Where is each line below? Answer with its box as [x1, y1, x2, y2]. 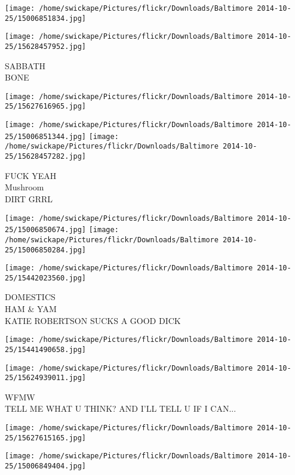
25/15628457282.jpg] [5, 152, 87, 161]
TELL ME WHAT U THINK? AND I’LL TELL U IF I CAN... [5, 402, 236, 415]
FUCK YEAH [5, 169, 57, 181]
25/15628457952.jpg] [5, 42, 87, 51]
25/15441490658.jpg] [5, 345, 87, 354]
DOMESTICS [5, 291, 56, 303]
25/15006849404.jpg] [5, 462, 87, 471]
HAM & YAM [5, 303, 57, 315]
